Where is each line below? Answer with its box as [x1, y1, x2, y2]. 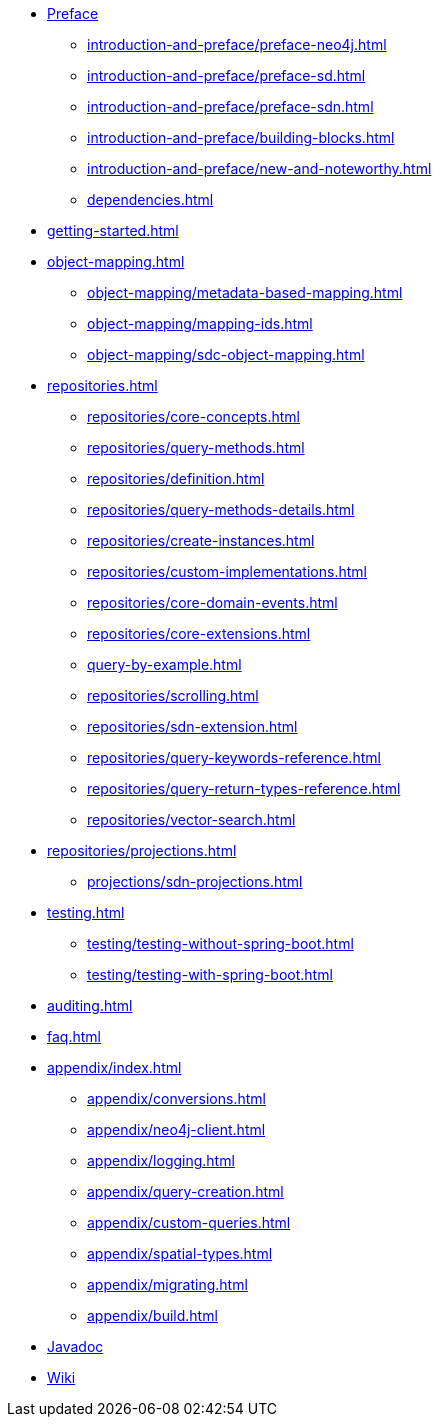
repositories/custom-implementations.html [87, 563, 367, 580]
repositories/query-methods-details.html [87, 501, 355, 518]
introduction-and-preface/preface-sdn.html [87, 98, 374, 115]
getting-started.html [47, 222, 179, 239]
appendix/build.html [87, 1307, 218, 1324]
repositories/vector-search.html [87, 811, 296, 828]
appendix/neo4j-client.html [87, 1121, 266, 1138]
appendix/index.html [47, 1059, 182, 1076]
